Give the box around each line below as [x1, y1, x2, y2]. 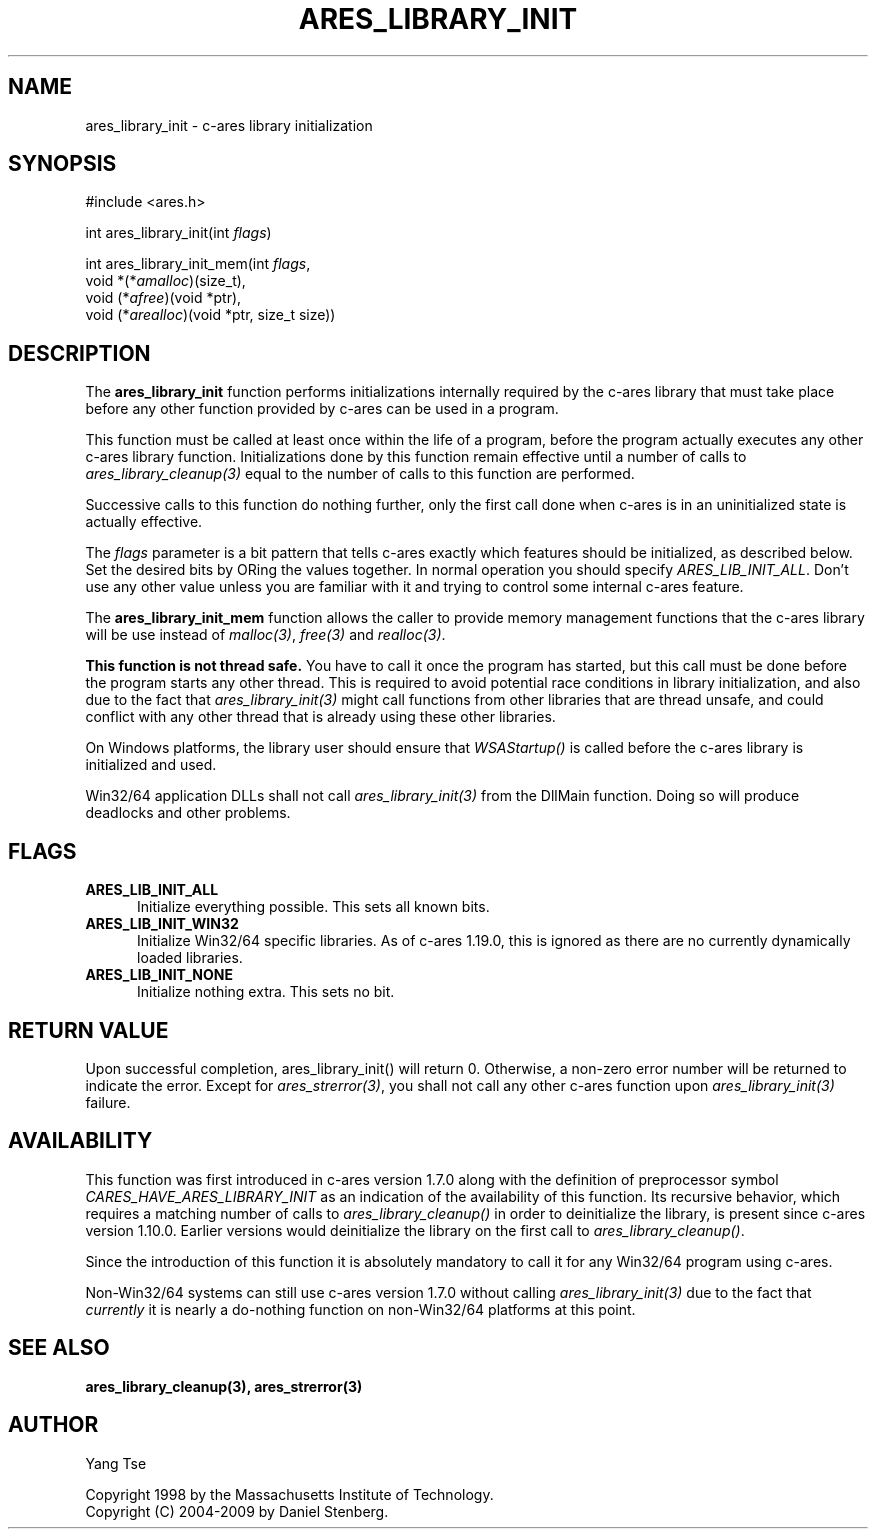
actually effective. [85, 513, 203, 531]
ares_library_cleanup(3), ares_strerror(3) [85, 1377, 363, 1395]
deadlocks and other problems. [85, 804, 291, 822]
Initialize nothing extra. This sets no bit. [137, 983, 395, 1001]
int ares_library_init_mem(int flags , [85, 255, 311, 273]
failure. [85, 1093, 131, 1111]
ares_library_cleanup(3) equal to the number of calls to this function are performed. [85, 465, 635, 483]
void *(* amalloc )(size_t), [85, 272, 246, 290]
